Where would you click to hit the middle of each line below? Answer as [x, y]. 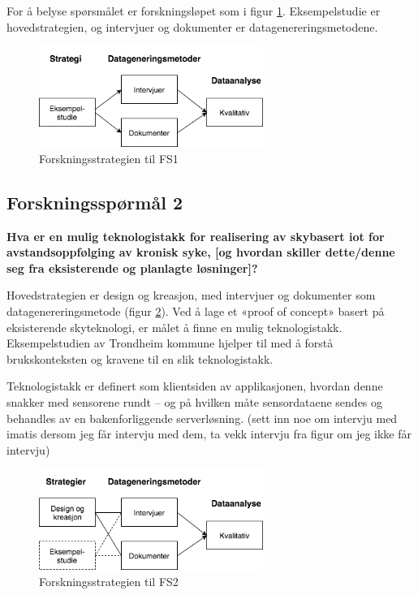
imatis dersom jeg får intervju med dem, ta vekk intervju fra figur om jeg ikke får [209, 434]
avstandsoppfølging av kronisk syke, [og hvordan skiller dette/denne [201, 252]
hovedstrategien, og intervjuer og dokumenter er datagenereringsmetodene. [192, 26]
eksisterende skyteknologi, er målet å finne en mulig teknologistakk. [175, 327]
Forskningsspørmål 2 [95, 202]
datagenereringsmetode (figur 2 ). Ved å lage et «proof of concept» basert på [196, 310]
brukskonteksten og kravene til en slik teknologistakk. [140, 358]
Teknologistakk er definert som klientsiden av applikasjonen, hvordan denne [195, 386]
